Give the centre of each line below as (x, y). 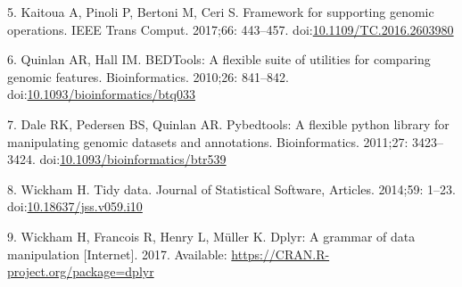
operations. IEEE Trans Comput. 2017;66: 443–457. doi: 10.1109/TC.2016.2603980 (231, 29)
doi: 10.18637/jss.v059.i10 (75, 206)
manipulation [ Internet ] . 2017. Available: (117, 254)
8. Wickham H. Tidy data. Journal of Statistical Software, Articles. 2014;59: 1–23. (231, 189)
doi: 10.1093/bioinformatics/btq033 (101, 94)
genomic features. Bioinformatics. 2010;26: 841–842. (148, 76)
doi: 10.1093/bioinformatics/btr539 (133, 159)
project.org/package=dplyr (81, 271)
